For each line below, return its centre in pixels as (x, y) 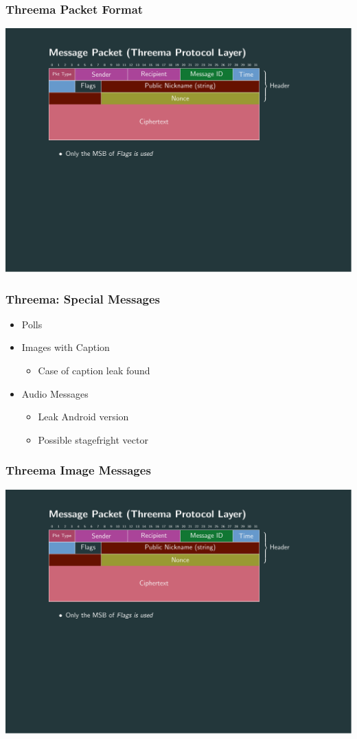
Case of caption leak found (94, 371)
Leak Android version (83, 417)
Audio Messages (55, 393)
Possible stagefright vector (93, 439)
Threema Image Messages (78, 470)
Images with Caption (66, 347)
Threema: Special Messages (83, 298)
